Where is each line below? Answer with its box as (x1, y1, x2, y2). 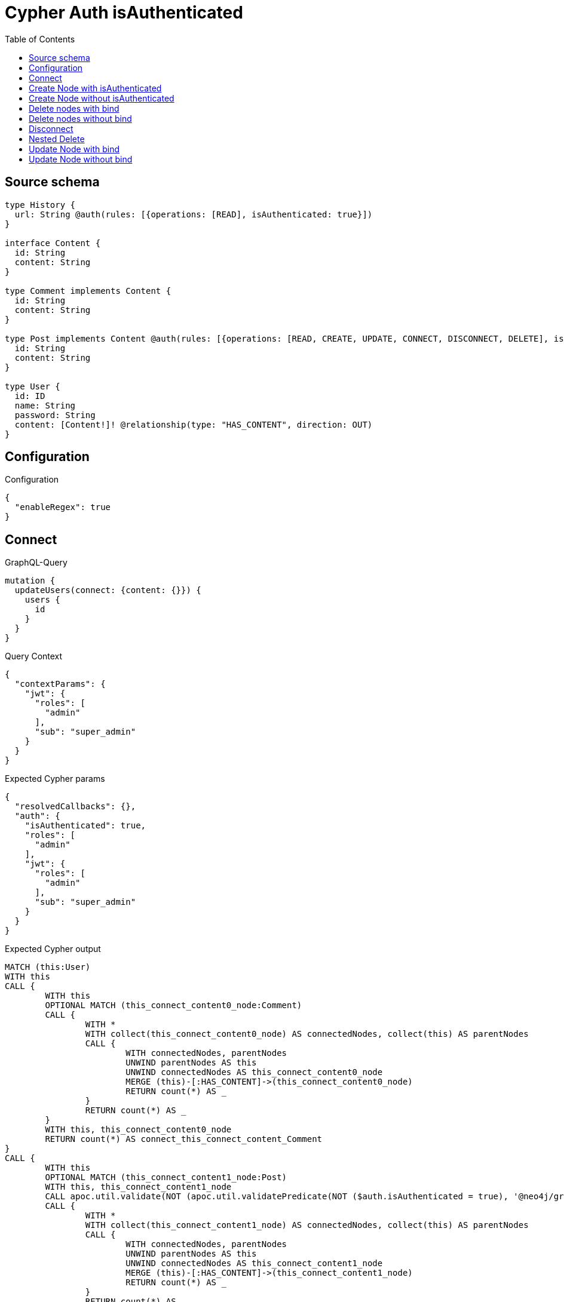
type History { (5, 199, 76, 210)
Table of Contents (5, 33, 75, 44)
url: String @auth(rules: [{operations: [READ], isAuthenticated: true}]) (14, 209, 373, 219)
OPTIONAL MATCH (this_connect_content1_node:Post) (45, 1172, 287, 1183)
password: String (14, 410, 96, 420)
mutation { (5, 576, 56, 586)
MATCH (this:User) (5, 962, 91, 972)
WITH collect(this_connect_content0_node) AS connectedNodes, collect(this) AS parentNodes (85, 1029, 529, 1039)
